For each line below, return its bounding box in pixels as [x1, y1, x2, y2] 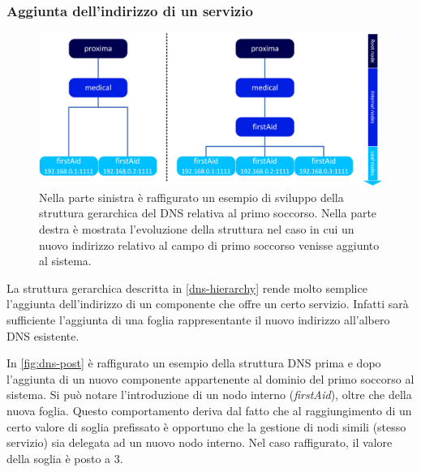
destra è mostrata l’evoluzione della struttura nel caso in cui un [39, 220, 354, 237]
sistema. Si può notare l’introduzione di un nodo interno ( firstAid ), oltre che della [6, 386, 412, 403]
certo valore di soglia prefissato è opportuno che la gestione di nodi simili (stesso [6, 418, 406, 435]
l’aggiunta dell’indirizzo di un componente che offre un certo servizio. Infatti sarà [6, 295, 409, 312]
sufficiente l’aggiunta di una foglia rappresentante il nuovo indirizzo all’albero [6, 311, 390, 328]
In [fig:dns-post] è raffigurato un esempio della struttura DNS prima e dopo [6, 354, 381, 371]
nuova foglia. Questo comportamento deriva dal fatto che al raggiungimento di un [6, 401, 412, 418]
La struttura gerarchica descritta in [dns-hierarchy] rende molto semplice [6, 279, 367, 296]
